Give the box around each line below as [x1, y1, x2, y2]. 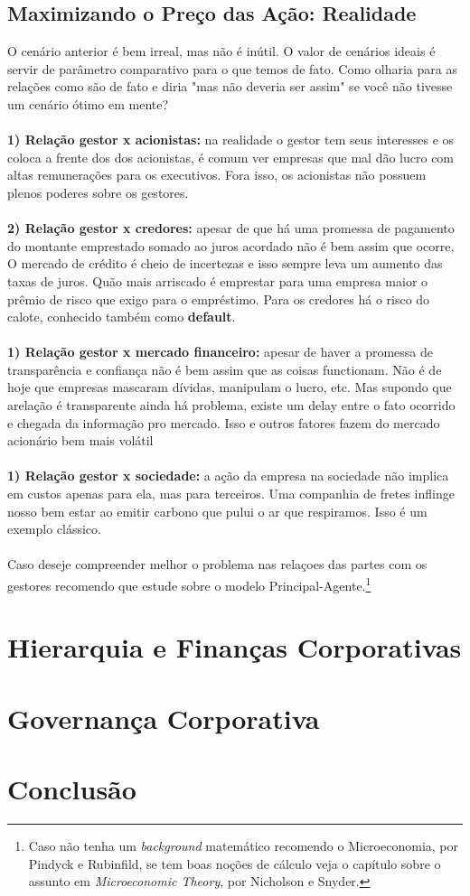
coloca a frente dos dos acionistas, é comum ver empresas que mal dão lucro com [7, 147, 455, 166]
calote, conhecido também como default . [7, 307, 236, 326]
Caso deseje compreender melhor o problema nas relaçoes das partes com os [7, 555, 428, 574]
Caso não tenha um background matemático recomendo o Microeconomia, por [28, 836, 458, 855]
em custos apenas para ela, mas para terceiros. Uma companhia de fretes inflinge [7, 484, 455, 503]
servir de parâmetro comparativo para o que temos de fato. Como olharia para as [7, 59, 457, 78]
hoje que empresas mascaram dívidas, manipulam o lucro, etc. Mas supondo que [7, 378, 452, 397]
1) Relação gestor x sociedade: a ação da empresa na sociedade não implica [7, 466, 449, 485]
